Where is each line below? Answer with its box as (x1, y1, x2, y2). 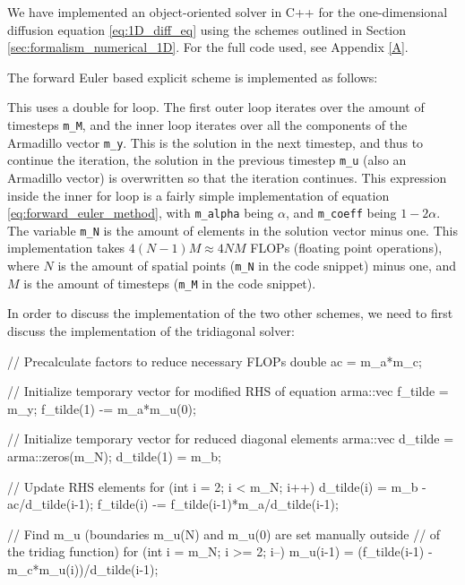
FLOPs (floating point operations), (250, 238, 443, 257)
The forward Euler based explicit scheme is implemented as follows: (7, 67, 378, 86)
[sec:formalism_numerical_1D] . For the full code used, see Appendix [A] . (7, 38, 409, 56)
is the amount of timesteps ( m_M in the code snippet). (23, 273, 316, 292)
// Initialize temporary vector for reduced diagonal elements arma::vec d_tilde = (7, 429, 454, 448)
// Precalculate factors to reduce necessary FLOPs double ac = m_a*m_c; (7, 351, 422, 370)
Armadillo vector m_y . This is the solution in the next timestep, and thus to (7, 133, 424, 151)
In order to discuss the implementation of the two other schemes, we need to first (7, 304, 453, 323)
